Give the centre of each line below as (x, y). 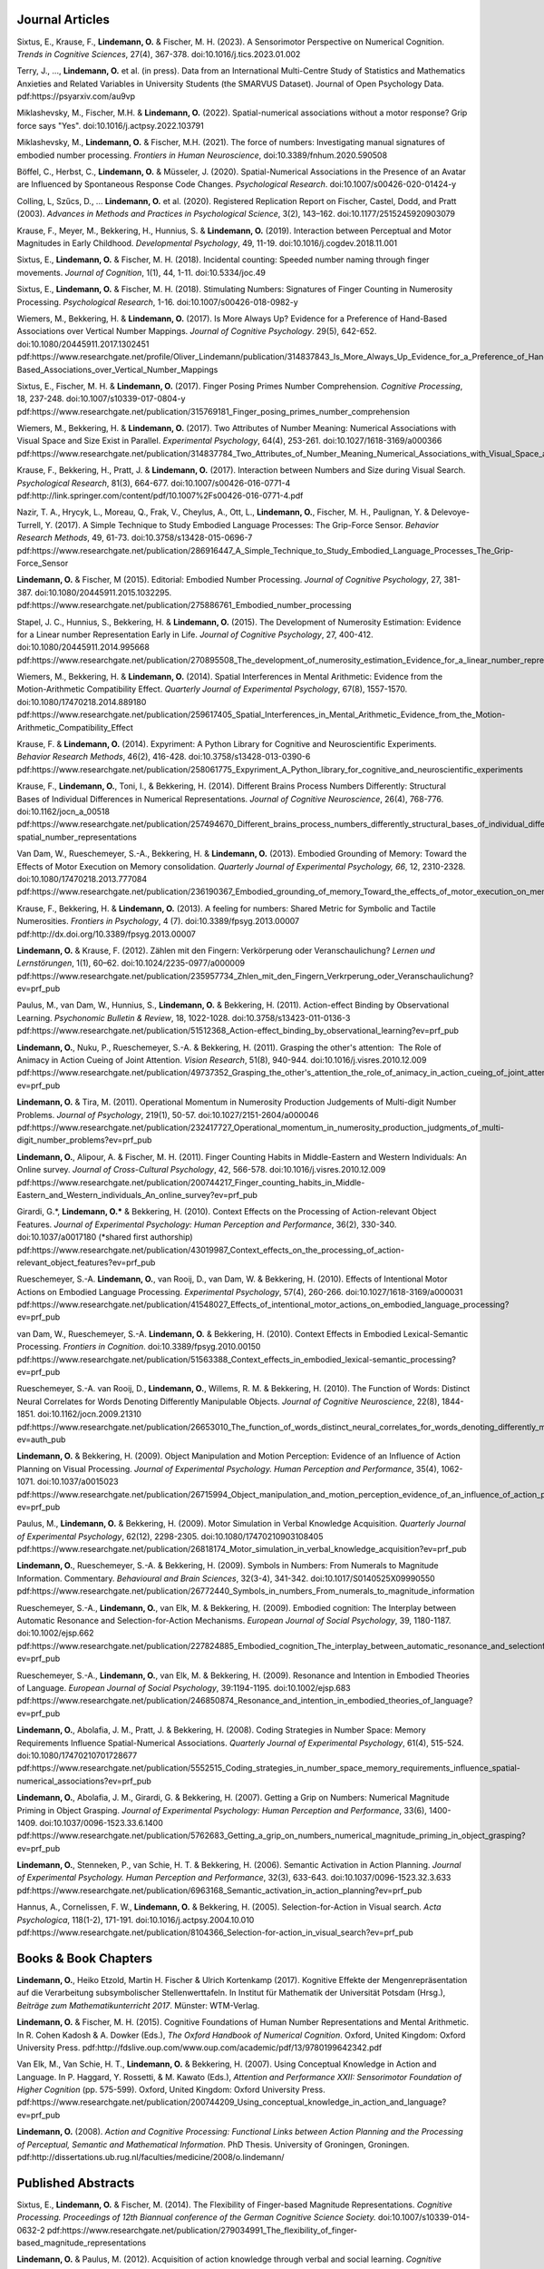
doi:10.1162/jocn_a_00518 (63, 811)
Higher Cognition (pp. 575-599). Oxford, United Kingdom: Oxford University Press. (171, 2090)
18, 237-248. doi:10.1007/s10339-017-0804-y (101, 398)
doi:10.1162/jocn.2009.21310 (90, 1414)
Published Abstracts (76, 2183)
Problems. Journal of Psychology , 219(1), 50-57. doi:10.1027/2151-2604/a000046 (168, 1115)
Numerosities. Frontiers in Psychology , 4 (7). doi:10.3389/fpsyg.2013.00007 (158, 921)
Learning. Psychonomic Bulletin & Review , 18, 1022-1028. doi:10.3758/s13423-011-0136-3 (184, 1017)
